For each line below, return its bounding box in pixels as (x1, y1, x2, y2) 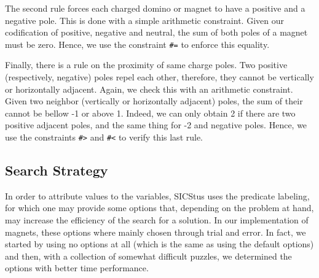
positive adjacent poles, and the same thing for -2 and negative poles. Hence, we (5, 118, 307, 131)
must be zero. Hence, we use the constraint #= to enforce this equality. (5, 37, 270, 50)
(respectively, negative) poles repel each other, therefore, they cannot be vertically (5, 71, 314, 83)
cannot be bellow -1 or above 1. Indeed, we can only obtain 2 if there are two (5, 106, 296, 119)
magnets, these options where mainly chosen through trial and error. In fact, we (5, 225, 306, 238)
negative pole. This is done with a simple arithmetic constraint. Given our (5, 14, 284, 26)
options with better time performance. (5, 261, 149, 274)
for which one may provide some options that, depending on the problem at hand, (5, 201, 314, 214)
